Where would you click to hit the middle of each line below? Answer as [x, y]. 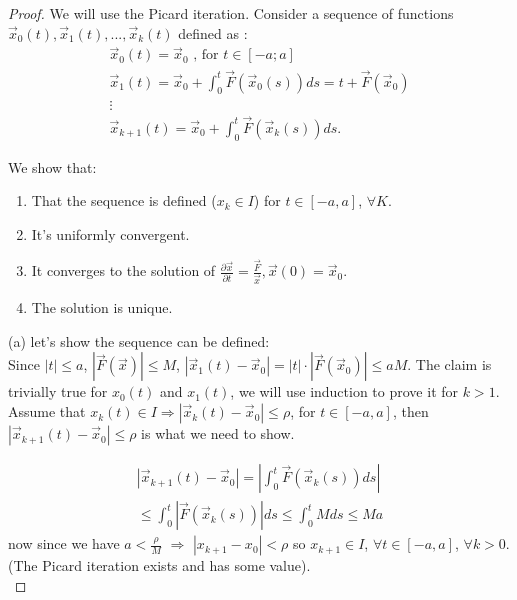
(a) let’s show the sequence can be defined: [139, 340]
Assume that [47, 411]
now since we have [64, 543]
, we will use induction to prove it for [344, 391]
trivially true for [58, 391]
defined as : [213, 32]
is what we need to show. [218, 433]
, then [410, 411]
